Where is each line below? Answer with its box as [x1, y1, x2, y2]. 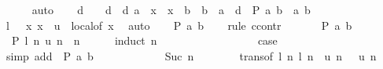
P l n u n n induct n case [11, 32, 278, 49]
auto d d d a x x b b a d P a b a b [31, 2, 311, 17]
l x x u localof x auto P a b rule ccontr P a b [6, 16, 352, 33]
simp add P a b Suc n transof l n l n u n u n [6, 47, 377, 64]
